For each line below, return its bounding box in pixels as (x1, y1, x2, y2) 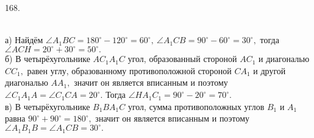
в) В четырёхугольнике (5, 100, 90, 112)
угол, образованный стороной (127, 52, 237, 65)
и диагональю (259, 52, 310, 65)
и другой (253, 64, 286, 77)
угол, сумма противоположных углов (127, 100, 265, 112)
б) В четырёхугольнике (5, 52, 90, 65)
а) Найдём (5, 33, 43, 46)
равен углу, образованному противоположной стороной (27, 64, 232, 77)
